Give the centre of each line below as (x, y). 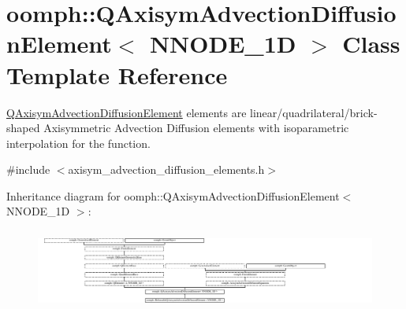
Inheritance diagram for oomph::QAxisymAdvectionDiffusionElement (173, 195)
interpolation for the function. (78, 143)
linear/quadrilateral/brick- (314, 112)
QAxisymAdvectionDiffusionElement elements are (127, 112)
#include (28, 169)
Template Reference (117, 74)
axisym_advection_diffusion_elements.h (166, 169)
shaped (23, 128)
